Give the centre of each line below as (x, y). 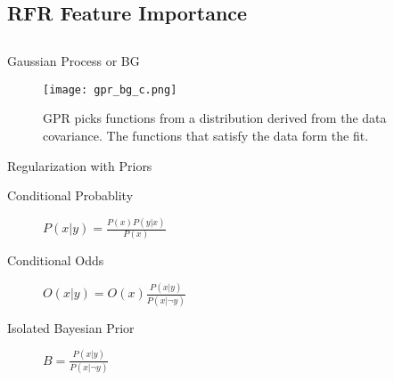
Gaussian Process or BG (74, 61)
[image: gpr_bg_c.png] (110, 89)
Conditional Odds (56, 260)
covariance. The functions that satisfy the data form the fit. (206, 136)
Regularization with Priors (80, 165)
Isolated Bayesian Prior (71, 327)
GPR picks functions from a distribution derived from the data (215, 118)
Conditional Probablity (70, 195)
